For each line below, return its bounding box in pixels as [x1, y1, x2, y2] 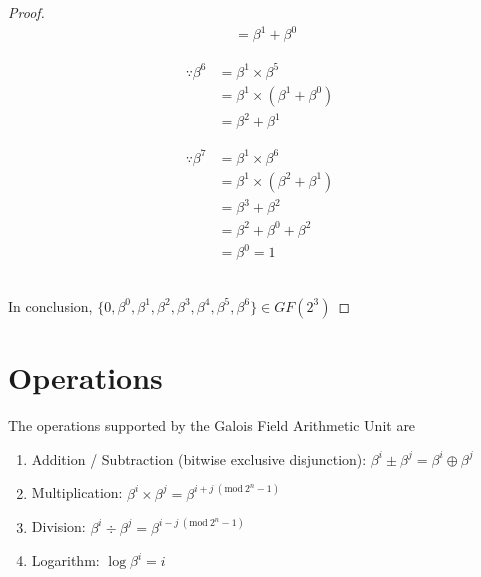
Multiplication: [31, 482, 123, 503]
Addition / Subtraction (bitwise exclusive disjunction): [31, 448, 367, 469]
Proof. [8, 2, 45, 22]
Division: [31, 516, 86, 537]
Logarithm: [31, 550, 100, 571]
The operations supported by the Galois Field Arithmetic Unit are [8, 415, 416, 436]
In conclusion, [8, 295, 93, 316]
